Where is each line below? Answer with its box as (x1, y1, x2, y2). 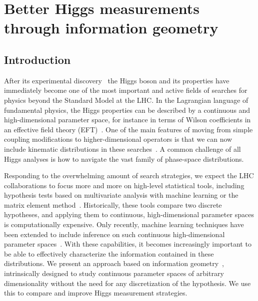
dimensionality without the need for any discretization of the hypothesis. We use (4, 278, 251, 288)
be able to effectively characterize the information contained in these (4, 248, 214, 259)
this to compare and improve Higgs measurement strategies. (4, 288, 187, 298)
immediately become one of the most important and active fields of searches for (4, 85, 247, 95)
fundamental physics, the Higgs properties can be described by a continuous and (4, 104, 250, 115)
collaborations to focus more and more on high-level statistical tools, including (4, 180, 244, 190)
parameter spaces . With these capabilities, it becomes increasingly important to (4, 239, 251, 249)
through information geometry (4, 17, 218, 38)
